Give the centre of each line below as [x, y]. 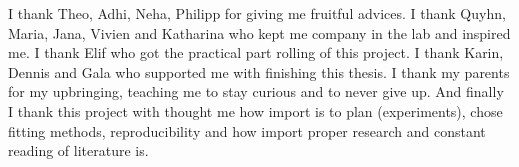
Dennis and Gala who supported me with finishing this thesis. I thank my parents [259, 71]
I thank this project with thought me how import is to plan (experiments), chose [255, 110]
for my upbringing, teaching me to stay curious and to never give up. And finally [256, 91]
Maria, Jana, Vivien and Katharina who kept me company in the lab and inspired [259, 32]
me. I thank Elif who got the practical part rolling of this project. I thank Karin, [256, 52]
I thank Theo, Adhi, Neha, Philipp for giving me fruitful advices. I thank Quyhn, [257, 13]
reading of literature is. [78, 150]
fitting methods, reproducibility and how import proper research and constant [247, 130]
